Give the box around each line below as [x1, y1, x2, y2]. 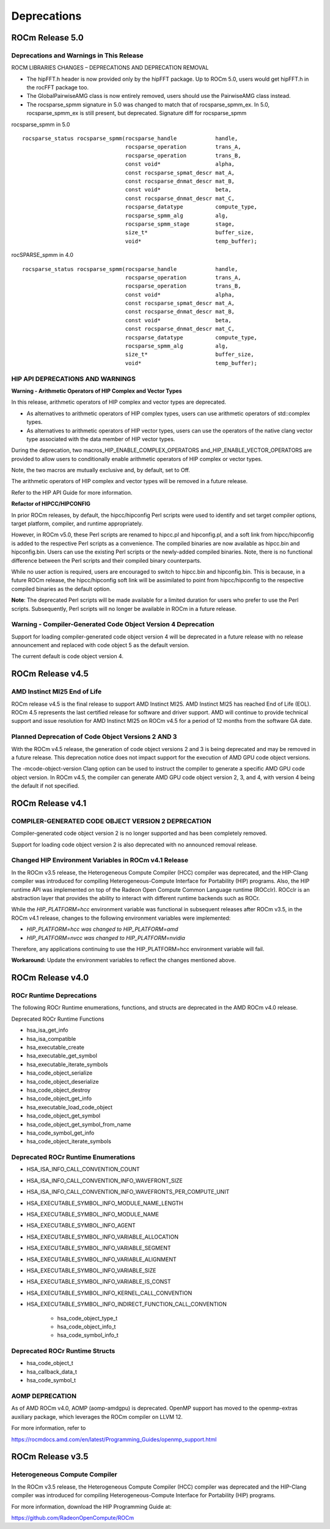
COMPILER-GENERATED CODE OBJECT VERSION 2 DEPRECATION [11, 816, 211, 825]
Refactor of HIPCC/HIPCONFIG [11, 500, 91, 508]
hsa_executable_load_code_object [26, 1103, 113, 1111]
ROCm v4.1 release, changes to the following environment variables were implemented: [11, 914, 231, 922]
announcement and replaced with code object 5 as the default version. [11, 642, 189, 649]
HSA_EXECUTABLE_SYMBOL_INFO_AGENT [26, 1222, 136, 1229]
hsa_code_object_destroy [26, 1086, 91, 1094]
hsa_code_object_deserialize [26, 1078, 99, 1085]
